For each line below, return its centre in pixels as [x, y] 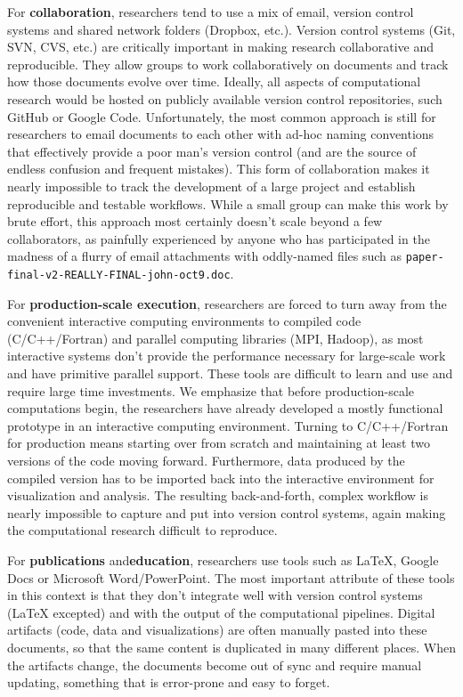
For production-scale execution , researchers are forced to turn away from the [227, 303]
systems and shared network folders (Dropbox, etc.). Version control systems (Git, [231, 29]
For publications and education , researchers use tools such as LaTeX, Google [223, 559]
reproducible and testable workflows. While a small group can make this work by [228, 203]
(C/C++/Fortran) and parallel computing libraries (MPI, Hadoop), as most [215, 338]
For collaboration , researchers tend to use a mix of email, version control [211, 12]
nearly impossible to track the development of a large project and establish [211, 186]
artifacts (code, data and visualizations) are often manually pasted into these [217, 630]
